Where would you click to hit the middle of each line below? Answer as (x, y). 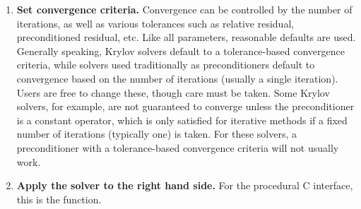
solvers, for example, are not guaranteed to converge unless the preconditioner (185, 106)
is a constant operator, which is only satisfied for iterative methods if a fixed (182, 120)
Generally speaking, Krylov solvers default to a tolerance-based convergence (180, 50)
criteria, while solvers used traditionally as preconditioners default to (166, 65)
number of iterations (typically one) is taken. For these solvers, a (157, 134)
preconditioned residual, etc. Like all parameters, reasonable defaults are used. (186, 37)
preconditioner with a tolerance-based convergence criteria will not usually (178, 147)
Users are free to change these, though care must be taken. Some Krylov (173, 92)
